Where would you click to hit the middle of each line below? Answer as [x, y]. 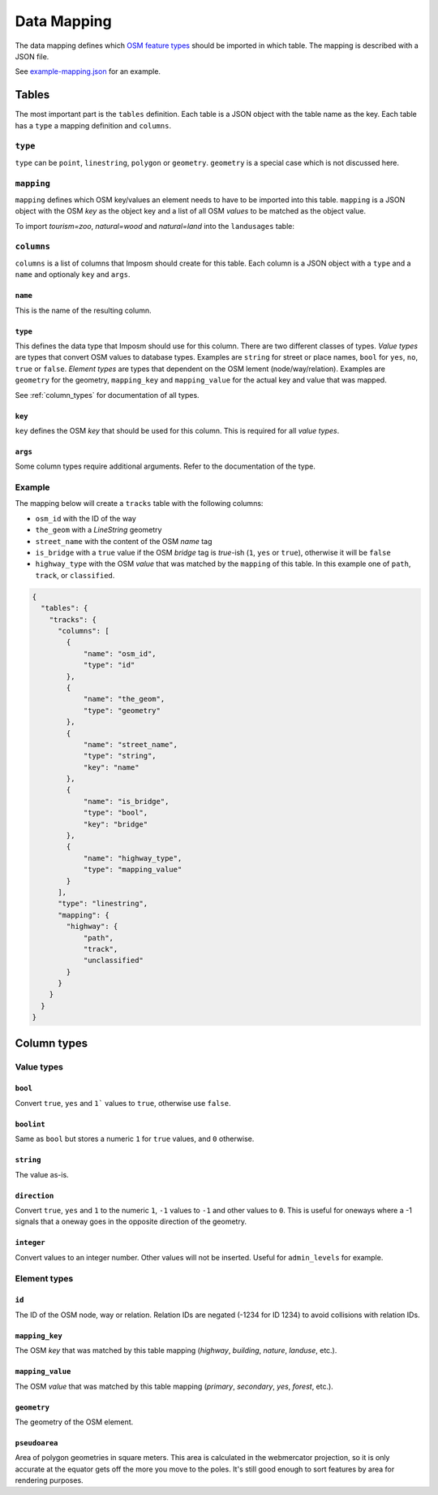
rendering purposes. [49, 1480]
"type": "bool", [116, 813]
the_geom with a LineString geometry [99, 530]
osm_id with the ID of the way [86, 518]
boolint [30, 1124]
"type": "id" [109, 665]
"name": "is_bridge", [126, 801]
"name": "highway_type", [133, 858]
